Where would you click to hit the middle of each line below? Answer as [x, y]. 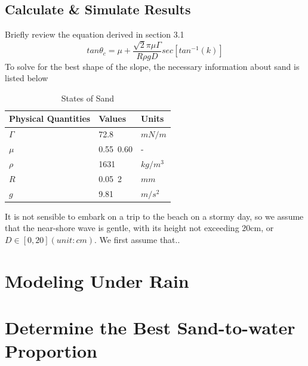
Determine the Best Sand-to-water [150, 327]
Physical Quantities [50, 119]
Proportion [51, 351]
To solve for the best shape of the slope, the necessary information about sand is [152, 66]
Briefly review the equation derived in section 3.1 [95, 34]
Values [112, 119]
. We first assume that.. [137, 239]
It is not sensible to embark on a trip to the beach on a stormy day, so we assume [154, 216]
